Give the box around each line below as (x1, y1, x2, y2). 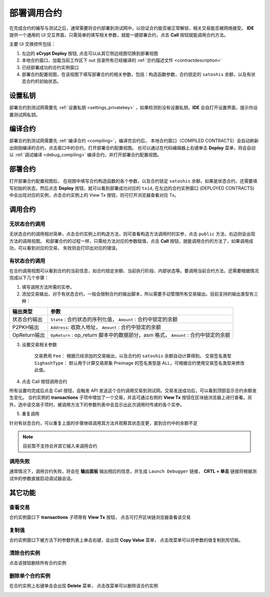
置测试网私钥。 (9, 112, 40, 118)
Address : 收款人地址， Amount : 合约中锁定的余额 (50, 323, 161, 330)
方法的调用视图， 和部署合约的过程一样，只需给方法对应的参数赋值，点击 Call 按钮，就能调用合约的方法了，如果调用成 (9, 238, 253, 244)
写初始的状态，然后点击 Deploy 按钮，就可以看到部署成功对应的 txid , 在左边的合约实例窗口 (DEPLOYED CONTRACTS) (9, 185, 254, 191)
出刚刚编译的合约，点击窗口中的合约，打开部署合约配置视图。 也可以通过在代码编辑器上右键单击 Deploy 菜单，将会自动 (9, 145, 256, 151)
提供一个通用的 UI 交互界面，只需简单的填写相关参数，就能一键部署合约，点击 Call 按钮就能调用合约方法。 (9, 32, 228, 38)
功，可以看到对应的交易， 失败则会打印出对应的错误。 (9, 245, 120, 251)
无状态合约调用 (9, 220, 45, 227)
